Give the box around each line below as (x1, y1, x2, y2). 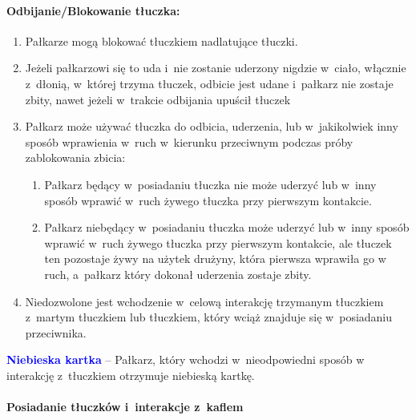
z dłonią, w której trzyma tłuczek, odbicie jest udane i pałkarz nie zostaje (25, 75, 394, 91)
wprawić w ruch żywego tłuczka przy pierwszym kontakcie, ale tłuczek (44, 234, 392, 251)
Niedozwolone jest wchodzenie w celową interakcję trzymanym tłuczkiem (25, 293, 384, 309)
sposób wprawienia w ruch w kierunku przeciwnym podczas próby (25, 133, 353, 150)
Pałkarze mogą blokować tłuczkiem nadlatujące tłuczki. (25, 32, 298, 49)
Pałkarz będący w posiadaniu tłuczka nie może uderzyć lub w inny (44, 176, 377, 192)
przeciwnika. (25, 324, 87, 341)
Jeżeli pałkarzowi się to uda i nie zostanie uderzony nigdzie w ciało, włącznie (25, 59, 406, 76)
